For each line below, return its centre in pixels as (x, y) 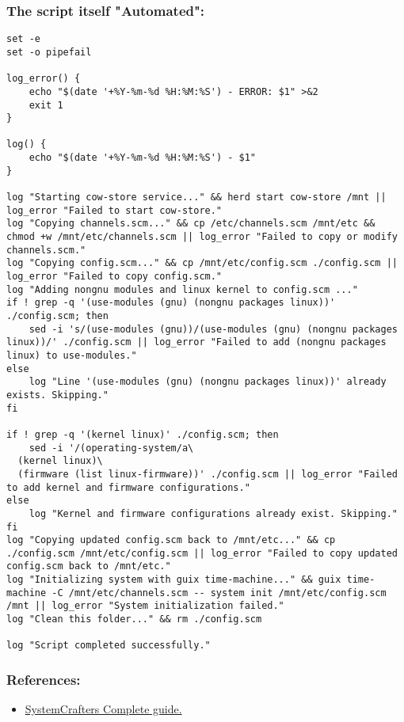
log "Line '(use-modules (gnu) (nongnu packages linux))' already (208, 382)
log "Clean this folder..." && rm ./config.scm (134, 619)
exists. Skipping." (57, 395)
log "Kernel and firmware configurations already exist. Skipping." (213, 513)
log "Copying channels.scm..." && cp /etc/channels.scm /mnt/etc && (191, 224)
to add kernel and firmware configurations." (128, 487)
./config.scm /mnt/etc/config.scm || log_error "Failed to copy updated (202, 553)
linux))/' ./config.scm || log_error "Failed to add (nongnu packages (196, 342)
